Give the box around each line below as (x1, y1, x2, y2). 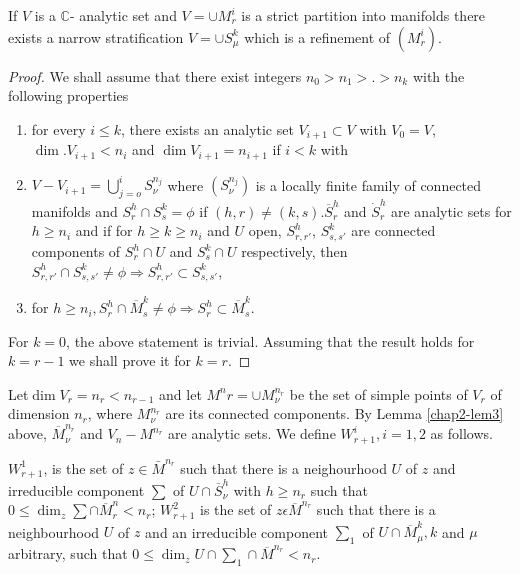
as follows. (430, 423, 493, 444)
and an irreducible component (145, 521, 328, 542)
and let (159, 383, 202, 404)
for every (31, 118, 86, 139)
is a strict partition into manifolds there (241, 5, 486, 25)
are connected (351, 220, 436, 241)
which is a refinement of (244, 26, 391, 47)
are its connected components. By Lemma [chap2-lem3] (165, 403, 504, 424)
